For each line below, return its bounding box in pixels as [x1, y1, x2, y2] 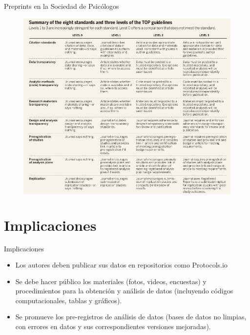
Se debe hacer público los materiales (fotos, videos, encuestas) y [15, 276, 207, 286]
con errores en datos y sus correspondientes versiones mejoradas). [15, 321, 211, 332]
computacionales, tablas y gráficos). [15, 295, 122, 305]
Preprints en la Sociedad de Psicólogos [4, 1, 119, 11]
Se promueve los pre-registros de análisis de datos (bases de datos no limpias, [15, 312, 247, 322]
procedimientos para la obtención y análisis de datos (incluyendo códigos [15, 286, 233, 296]
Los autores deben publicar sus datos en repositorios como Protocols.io [15, 260, 228, 270]
